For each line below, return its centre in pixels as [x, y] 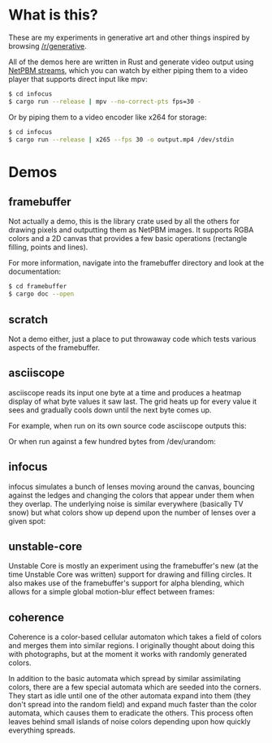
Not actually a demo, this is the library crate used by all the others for [124, 222]
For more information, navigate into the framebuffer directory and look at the [136, 263]
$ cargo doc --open [41, 294]
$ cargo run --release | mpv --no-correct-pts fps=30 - [105, 102]
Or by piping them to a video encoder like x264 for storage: [108, 117]
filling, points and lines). [48, 247]
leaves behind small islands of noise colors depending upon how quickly [130, 722]
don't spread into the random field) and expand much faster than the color [133, 705]
